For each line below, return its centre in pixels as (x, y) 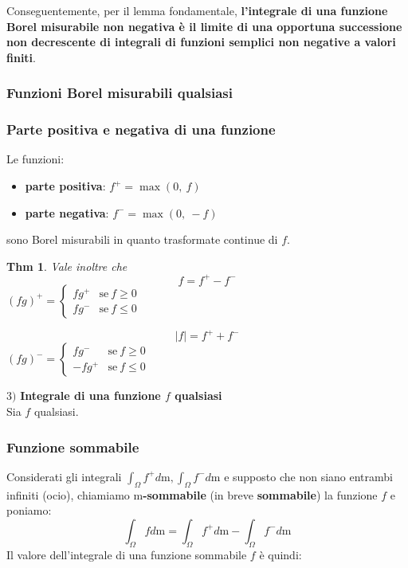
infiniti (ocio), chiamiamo (68, 494)
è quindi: (280, 554)
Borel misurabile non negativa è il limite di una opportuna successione (204, 26)
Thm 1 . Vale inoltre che (67, 266)
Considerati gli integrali (64, 476)
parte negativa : (67, 212)
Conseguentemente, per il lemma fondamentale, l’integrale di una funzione (197, 10)
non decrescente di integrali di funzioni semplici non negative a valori (201, 42)
